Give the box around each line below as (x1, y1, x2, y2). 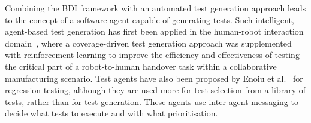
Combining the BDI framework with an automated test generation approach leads (5, 2, 306, 14)
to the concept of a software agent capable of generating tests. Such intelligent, (5, 13, 294, 26)
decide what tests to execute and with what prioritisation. (5, 107, 218, 119)
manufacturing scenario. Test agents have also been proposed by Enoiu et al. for (5, 72, 303, 84)
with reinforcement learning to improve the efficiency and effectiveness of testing (5, 48, 300, 61)
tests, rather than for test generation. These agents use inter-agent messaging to (5, 95, 298, 107)
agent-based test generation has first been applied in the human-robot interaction (5, 25, 304, 38)
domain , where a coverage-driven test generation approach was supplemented (5, 36, 292, 49)
